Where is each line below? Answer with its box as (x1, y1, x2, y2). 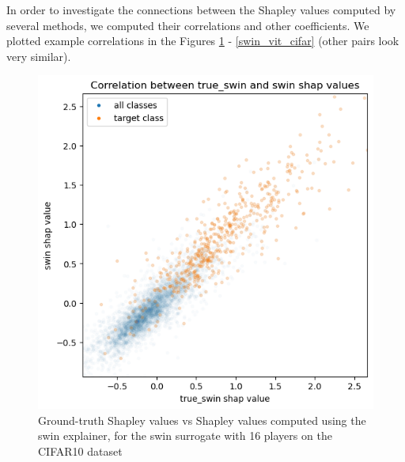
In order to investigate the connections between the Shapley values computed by (6, 2, 396, 17)
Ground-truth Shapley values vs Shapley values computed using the (38, 411, 366, 428)
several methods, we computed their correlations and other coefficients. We (6, 17, 369, 33)
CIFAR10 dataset (38, 442, 123, 459)
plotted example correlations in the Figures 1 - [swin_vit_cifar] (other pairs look (6, 32, 399, 49)
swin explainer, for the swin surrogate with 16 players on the (38, 427, 332, 444)
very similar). (6, 47, 71, 64)
